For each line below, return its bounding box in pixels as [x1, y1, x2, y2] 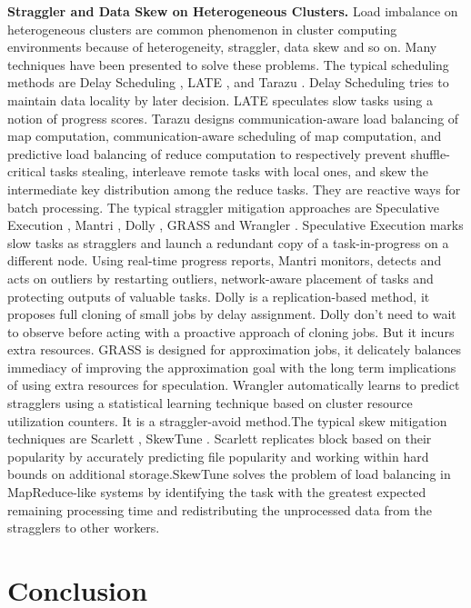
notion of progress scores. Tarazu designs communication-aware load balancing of [7, 108, 459, 127]
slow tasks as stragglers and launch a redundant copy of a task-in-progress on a [7, 233, 449, 252]
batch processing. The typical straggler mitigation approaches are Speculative [7, 197, 439, 216]
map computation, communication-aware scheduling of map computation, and [7, 126, 442, 145]
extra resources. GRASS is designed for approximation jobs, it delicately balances [7, 340, 462, 359]
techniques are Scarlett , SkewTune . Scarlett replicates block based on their [7, 429, 432, 448]
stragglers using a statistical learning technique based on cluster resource [7, 394, 413, 413]
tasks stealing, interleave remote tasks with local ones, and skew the [49, 162, 428, 181]
